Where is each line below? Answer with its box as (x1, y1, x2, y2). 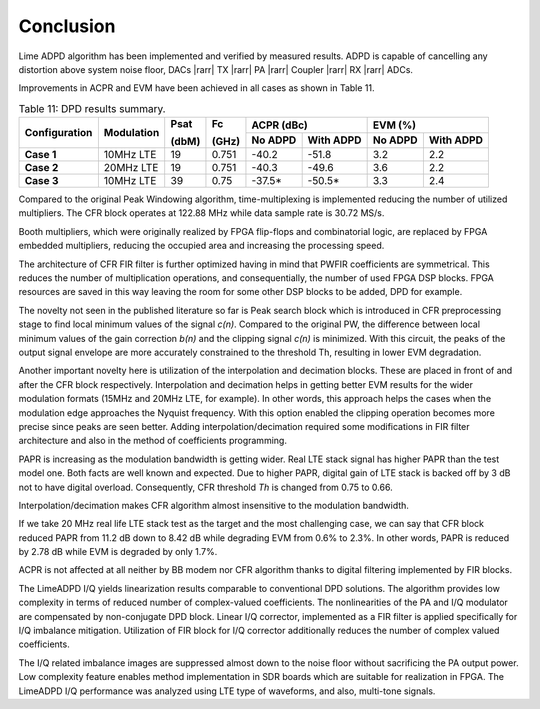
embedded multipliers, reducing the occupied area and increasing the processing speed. (18, 240, 385, 252)
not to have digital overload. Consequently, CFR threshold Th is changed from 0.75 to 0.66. (18, 481, 394, 493)
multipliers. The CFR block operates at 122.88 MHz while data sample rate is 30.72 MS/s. (18, 207, 385, 219)
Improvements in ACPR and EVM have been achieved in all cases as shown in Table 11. (18, 82, 375, 94)
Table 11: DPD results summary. (18, 101, 166, 115)
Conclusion (18, 15, 116, 37)
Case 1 (24, 148, 57, 162)
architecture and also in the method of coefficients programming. (18, 435, 287, 447)
